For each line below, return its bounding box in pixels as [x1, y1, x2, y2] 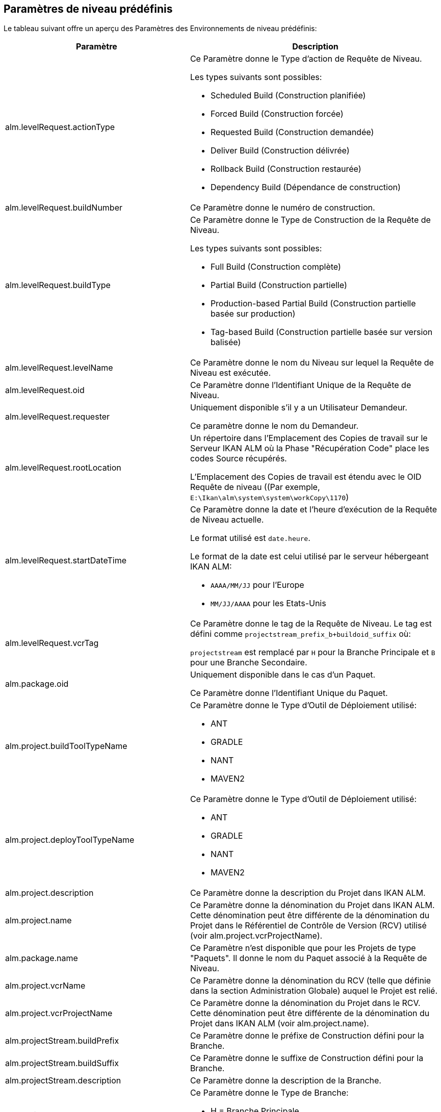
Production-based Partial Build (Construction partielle [210, 298, 416, 309]
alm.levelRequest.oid [5, 385, 85, 396]
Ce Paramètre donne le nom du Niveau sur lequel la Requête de [190, 357, 434, 368]
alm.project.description [5, 888, 94, 898]
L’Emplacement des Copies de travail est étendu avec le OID [190, 472, 422, 482]
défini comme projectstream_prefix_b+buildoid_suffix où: [190, 629, 411, 639]
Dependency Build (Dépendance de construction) [210, 182, 401, 193]
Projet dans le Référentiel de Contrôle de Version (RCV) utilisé [190, 920, 427, 931]
